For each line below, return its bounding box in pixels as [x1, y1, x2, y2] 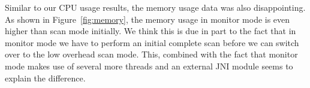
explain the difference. [5, 71, 86, 84]
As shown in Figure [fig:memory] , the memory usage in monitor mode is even [5, 13, 290, 25]
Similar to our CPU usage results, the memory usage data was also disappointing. [5, 1, 306, 13]
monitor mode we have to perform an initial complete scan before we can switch [5, 36, 299, 48]
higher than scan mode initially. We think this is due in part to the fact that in [5, 25, 296, 37]
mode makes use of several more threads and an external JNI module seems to [5, 59, 293, 72]
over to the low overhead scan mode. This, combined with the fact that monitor [5, 48, 298, 60]
